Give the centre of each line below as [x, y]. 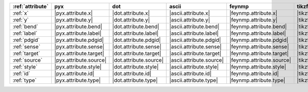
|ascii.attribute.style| [194, 67]
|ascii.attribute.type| [194, 80]
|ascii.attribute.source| [197, 60]
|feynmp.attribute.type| [257, 80]
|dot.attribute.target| [137, 53]
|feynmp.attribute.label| [258, 33]
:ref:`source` [28, 60]
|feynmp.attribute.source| [260, 60]
